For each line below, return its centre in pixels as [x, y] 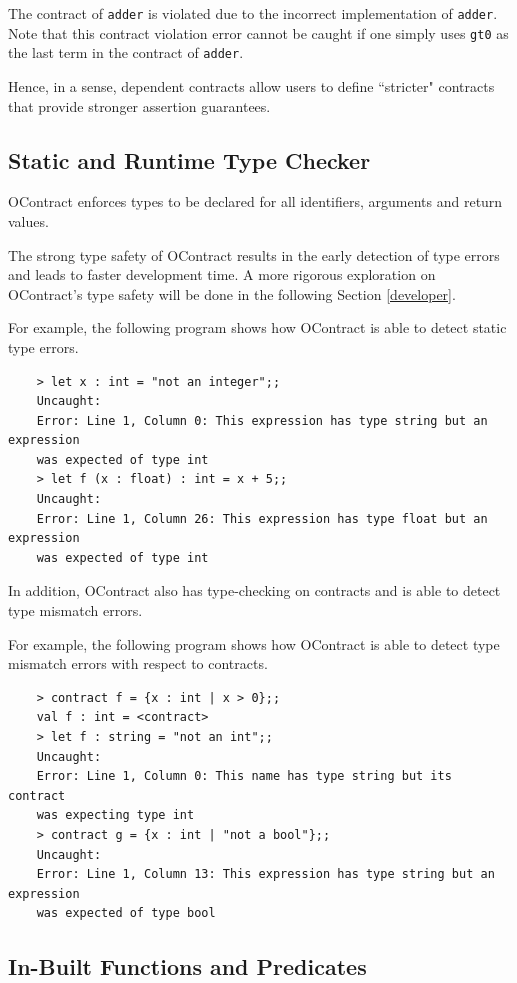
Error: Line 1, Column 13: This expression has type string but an [265, 874]
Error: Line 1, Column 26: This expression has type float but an [262, 518]
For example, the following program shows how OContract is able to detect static [257, 327]
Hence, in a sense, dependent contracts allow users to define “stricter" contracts [251, 85]
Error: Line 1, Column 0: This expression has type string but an [262, 420]
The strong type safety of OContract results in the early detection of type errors [254, 254]
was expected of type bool [126, 913]
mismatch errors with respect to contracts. [138, 663]
